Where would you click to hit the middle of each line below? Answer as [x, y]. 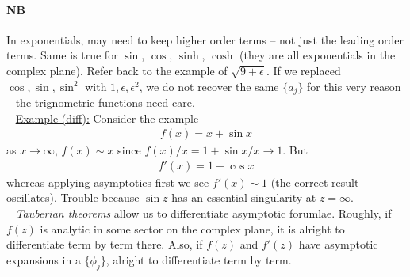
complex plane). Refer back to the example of [117, 70]
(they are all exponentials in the [318, 55]
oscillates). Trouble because [73, 197]
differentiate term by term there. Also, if [105, 244]
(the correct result [315, 182]
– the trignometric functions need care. [101, 102]
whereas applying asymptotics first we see [108, 182]
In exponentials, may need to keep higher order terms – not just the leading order [205, 39]
